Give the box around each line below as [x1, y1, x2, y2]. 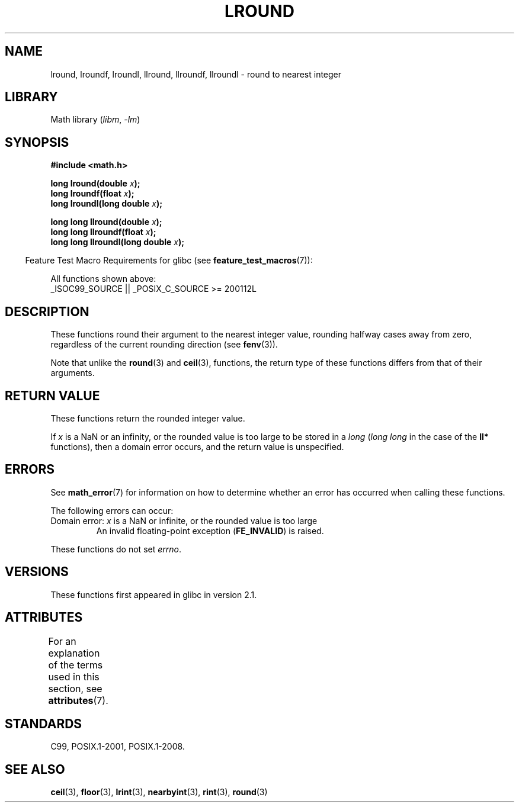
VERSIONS [5, 564, 69, 580]
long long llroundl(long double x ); [50, 237, 185, 247]
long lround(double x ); [50, 178, 140, 189]
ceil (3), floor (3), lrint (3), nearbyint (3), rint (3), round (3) [50, 787, 268, 798]
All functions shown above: [50, 274, 156, 284]
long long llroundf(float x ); [50, 227, 156, 237]
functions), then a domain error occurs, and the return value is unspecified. [50, 441, 344, 452]
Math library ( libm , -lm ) [50, 114, 140, 125]
